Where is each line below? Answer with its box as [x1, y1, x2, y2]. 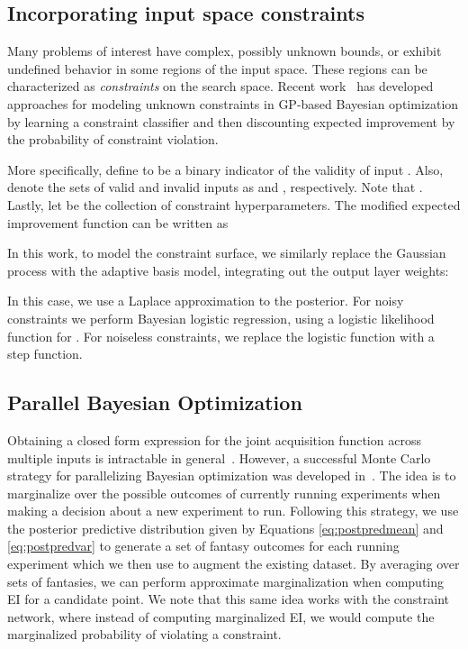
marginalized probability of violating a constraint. [7, 625, 282, 644]
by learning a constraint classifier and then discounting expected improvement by [7, 112, 455, 131]
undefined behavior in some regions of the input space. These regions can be [7, 59, 427, 78]
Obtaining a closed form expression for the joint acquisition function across [7, 430, 421, 449]
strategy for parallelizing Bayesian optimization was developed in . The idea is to [7, 466, 456, 485]
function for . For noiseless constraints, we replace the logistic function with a [7, 326, 435, 345]
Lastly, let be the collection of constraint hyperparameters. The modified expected [7, 195, 461, 214]
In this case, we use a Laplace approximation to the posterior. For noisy [7, 291, 404, 310]
